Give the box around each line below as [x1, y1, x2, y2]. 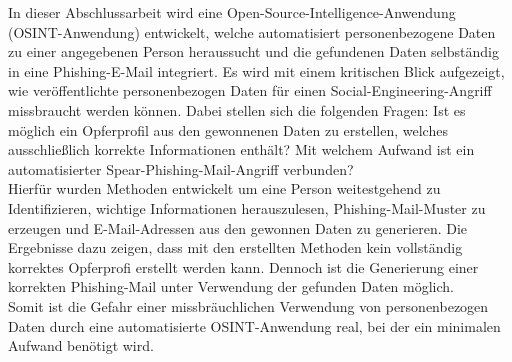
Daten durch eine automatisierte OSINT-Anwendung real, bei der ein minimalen [8, 315, 501, 336]
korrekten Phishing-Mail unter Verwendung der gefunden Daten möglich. [8, 276, 454, 297]
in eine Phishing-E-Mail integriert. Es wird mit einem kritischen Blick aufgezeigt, [8, 60, 505, 81]
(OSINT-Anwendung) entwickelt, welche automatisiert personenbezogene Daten [8, 21, 496, 42]
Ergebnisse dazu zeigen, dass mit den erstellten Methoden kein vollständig [8, 237, 463, 258]
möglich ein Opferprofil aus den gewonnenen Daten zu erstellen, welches [8, 119, 448, 140]
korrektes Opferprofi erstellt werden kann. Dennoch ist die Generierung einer [8, 256, 479, 277]
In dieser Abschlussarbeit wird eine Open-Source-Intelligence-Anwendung [8, 2, 456, 22]
